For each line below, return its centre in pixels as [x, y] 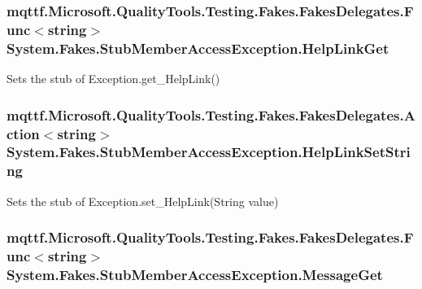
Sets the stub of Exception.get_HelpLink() [113, 79]
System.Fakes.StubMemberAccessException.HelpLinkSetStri [209, 152]
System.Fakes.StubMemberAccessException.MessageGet [195, 274]
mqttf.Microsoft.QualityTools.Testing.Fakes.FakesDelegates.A [211, 114]
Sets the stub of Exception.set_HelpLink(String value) [143, 201]
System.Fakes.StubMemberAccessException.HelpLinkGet [198, 48]
